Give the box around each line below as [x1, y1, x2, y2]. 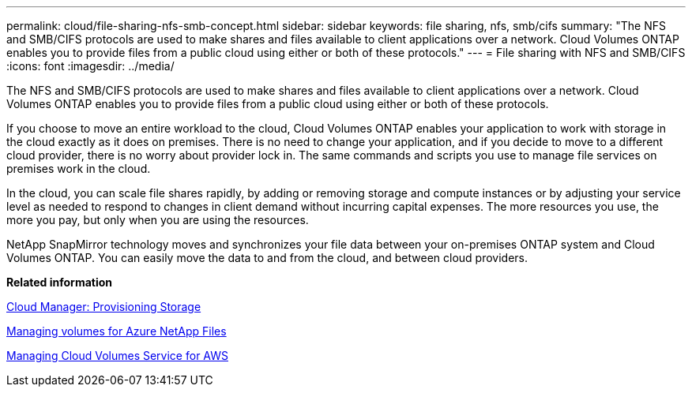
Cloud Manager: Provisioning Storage [6, 300, 201, 313]
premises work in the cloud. [6, 162, 151, 175]
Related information [6, 275, 113, 289]
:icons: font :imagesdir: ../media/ [6, 59, 175, 73]
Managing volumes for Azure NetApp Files [6, 324, 227, 338]
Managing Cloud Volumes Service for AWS [6, 349, 228, 362]
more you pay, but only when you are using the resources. [6, 213, 309, 226]
